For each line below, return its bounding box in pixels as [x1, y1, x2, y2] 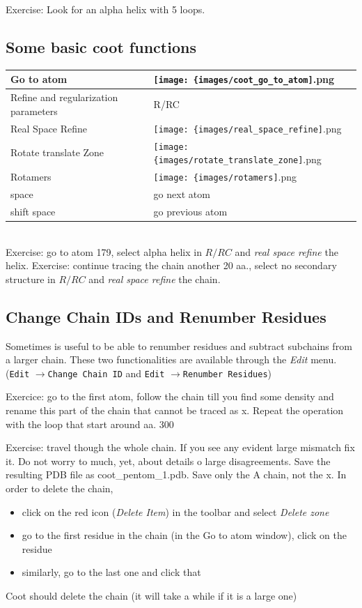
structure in [6, 271, 56, 286]
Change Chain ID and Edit [47, 365, 165, 380]
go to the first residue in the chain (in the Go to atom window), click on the [22, 528, 347, 542]
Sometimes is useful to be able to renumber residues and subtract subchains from [6, 338, 352, 353]
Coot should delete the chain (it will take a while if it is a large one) [6, 588, 297, 602]
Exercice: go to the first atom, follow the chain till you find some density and [6, 389, 334, 404]
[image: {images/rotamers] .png [153, 169, 297, 184]
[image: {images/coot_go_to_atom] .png [153, 72, 335, 86]
